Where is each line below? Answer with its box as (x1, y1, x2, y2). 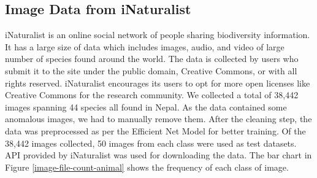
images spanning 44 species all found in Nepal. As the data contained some (5, 100, 287, 113)
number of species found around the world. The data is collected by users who (5, 52, 299, 65)
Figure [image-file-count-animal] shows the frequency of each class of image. (5, 160, 289, 173)
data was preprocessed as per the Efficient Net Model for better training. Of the (5, 124, 306, 137)
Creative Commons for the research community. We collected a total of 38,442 (5, 88, 299, 101)
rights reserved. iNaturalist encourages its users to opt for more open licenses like (5, 76, 310, 89)
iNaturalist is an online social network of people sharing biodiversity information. (5, 28, 310, 41)
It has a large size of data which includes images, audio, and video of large (5, 40, 285, 53)
